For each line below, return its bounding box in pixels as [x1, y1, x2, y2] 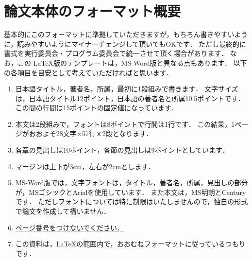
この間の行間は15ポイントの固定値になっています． [15, 103, 178, 113]
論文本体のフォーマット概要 [4, 1, 181, 21]
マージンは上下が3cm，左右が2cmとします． [15, 161, 155, 171]
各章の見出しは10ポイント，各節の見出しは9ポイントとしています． [15, 145, 229, 155]
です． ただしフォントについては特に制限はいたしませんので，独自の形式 [15, 196, 248, 207]
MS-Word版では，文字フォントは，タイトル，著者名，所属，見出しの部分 [15, 177, 248, 188]
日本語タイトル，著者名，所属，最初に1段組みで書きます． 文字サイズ [15, 84, 238, 94]
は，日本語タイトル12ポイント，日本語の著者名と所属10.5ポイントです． [15, 93, 245, 103]
